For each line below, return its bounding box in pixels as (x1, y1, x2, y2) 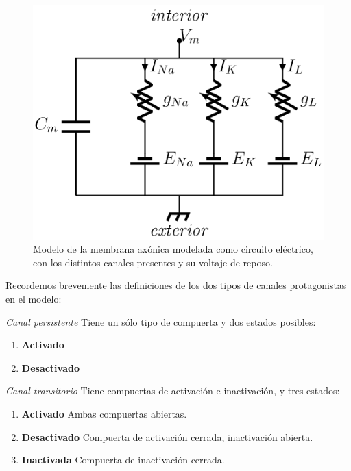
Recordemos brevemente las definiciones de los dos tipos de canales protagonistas (5, 278, 346, 292)
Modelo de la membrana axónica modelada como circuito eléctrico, (33, 242, 313, 256)
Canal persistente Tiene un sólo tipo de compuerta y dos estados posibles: (5, 314, 316, 329)
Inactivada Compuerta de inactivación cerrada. (21, 453, 225, 467)
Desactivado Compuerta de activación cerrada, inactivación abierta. (21, 429, 313, 444)
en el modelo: (5, 291, 62, 305)
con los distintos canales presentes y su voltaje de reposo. (33, 255, 273, 269)
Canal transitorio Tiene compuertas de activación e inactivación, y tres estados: (5, 383, 340, 398)
